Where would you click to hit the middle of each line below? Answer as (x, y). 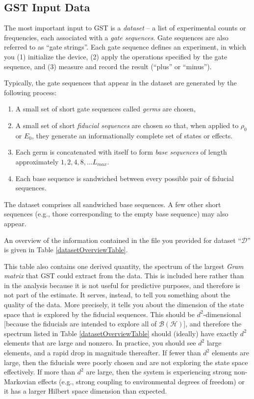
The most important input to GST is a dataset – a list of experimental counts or (125, 28)
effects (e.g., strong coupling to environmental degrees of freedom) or (141, 381)
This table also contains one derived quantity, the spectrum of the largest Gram (124, 266)
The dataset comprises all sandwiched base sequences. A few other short (113, 204)
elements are (230, 353)
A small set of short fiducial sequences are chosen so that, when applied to (127, 125)
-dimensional (222, 314)
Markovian (20, 381)
